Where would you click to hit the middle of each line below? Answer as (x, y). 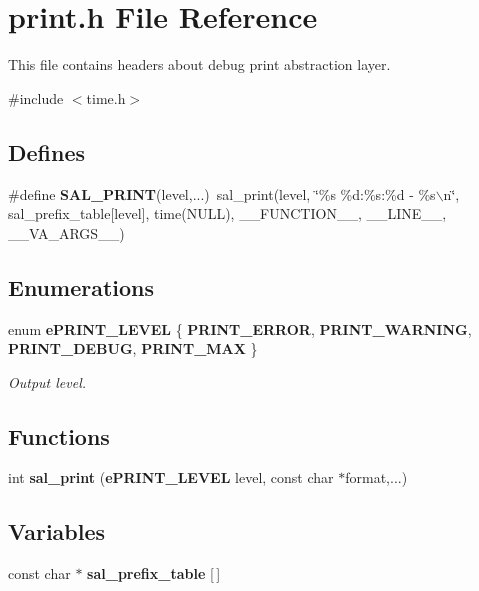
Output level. (47, 381)
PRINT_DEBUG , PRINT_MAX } (133, 348)
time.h (106, 97)
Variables (57, 531)
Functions (59, 435)
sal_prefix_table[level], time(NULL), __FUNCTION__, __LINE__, (227, 213)
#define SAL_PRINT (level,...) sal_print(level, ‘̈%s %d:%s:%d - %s (222, 193)
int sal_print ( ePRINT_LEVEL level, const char (171, 477)
